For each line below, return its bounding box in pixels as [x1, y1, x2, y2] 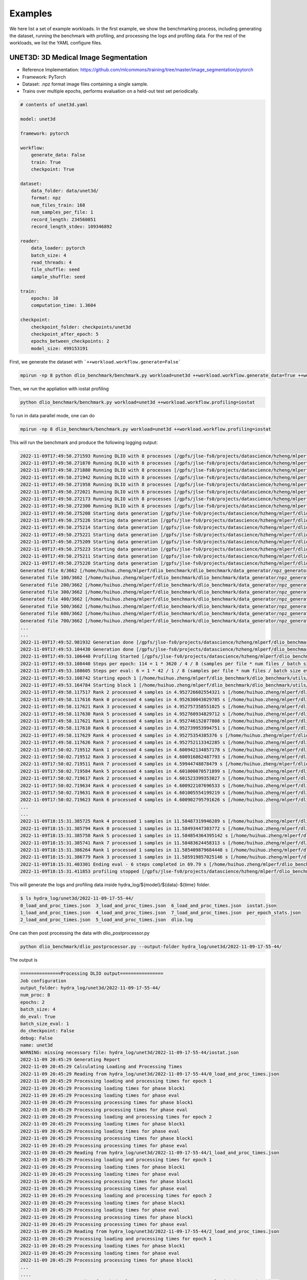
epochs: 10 [31, 295, 58, 301]
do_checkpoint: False [20, 1028, 75, 1034]
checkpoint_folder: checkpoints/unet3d [31, 324, 131, 330]
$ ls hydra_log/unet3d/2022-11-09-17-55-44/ [20, 895, 134, 901]
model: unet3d [20, 116, 56, 122]
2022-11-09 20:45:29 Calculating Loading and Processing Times [20, 1064, 183, 1070]
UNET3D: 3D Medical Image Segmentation [9, 53, 148, 62]
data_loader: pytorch [31, 245, 85, 251]
